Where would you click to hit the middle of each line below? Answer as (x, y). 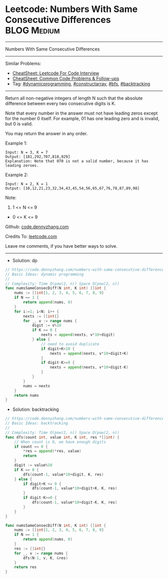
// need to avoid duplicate (70, 344)
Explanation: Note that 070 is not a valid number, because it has (77, 161)
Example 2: (17, 175)
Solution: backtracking (35, 409)
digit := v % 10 (46, 326)
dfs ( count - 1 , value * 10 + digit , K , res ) (63, 474)
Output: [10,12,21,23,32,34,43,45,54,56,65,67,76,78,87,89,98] (72, 188)
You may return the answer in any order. (46, 133)
